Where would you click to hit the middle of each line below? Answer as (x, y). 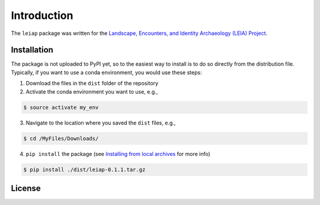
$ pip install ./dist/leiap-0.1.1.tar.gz (84, 169)
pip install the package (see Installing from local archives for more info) (118, 153)
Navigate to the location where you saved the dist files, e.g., (101, 123)
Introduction (42, 15)
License (26, 188)
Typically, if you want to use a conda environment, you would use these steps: (106, 72)
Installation (32, 50)
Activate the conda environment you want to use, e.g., (92, 91)
